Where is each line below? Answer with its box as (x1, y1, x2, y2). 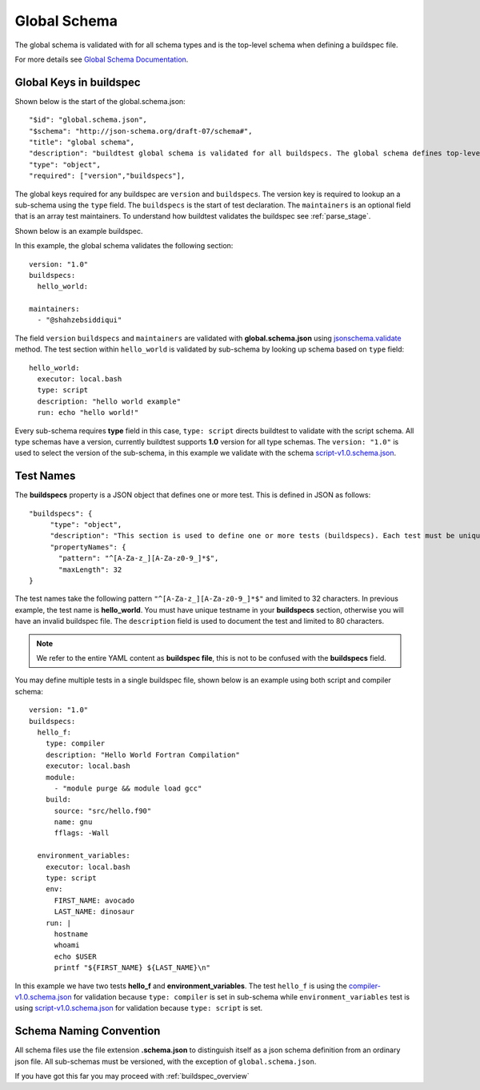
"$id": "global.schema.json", (29, 115, 148, 124)
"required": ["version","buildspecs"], (29, 171, 186, 180)
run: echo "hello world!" (37, 408, 139, 417)
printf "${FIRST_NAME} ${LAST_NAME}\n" (54, 963, 211, 972)
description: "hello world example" (37, 396, 182, 406)
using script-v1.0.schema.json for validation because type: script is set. (14, 1004, 263, 1013)
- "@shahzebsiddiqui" (37, 316, 122, 324)
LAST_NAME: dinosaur (54, 907, 135, 916)
